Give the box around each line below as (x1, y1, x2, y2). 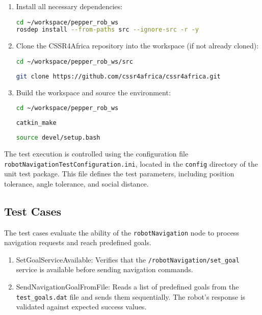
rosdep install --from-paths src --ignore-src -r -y (16, 26, 199, 34)
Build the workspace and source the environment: (16, 87, 171, 97)
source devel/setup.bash (16, 134, 100, 142)
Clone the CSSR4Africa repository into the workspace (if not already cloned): (16, 40, 259, 51)
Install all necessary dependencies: (16, 1, 123, 11)
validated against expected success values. (16, 301, 147, 312)
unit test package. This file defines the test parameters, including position (4, 168, 234, 179)
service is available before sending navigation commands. (16, 264, 193, 275)
